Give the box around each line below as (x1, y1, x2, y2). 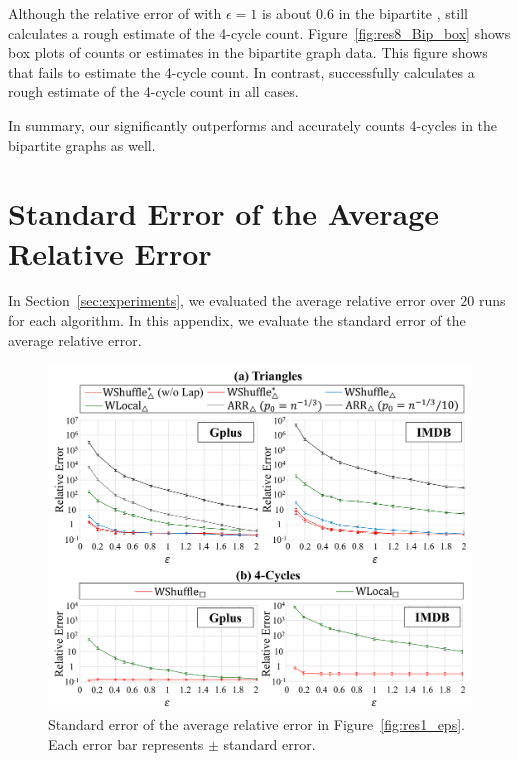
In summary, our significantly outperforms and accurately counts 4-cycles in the (8, 114, 498, 135)
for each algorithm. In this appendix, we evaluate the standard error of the (8, 310, 466, 331)
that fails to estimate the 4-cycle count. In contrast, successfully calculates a (8, 61, 475, 82)
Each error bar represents (48, 734, 204, 754)
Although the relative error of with (8, 3, 222, 23)
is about (261, 3, 312, 23)
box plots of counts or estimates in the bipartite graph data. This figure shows (8, 42, 488, 63)
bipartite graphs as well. (8, 134, 156, 155)
